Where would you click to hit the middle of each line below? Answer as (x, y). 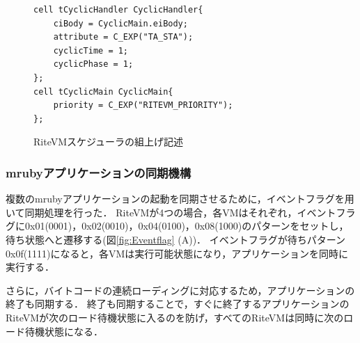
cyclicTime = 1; (91, 50)
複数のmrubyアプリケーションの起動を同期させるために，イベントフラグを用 (180, 199)
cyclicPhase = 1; (93, 64)
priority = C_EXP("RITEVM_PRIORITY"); (143, 105)
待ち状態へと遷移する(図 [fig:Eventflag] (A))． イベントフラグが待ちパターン (176, 239)
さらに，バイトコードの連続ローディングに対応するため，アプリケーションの (180, 290)
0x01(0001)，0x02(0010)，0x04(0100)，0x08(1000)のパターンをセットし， (187, 226)
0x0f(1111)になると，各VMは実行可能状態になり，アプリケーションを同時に (177, 253)
